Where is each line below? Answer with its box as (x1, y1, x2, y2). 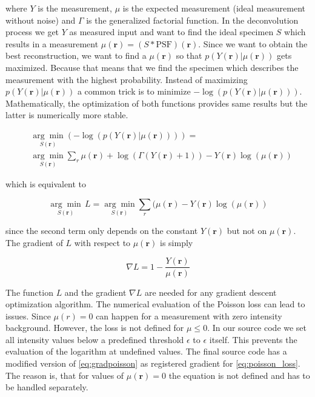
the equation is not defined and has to (168, 369, 310, 381)
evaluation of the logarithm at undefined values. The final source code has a (5, 345, 287, 358)
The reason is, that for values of (5, 369, 124, 381)
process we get (5, 25, 59, 38)
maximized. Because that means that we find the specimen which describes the (5, 61, 299, 73)
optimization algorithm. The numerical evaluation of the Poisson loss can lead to (5, 298, 305, 310)
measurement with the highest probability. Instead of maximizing (5, 73, 248, 85)
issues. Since (5, 309, 51, 322)
